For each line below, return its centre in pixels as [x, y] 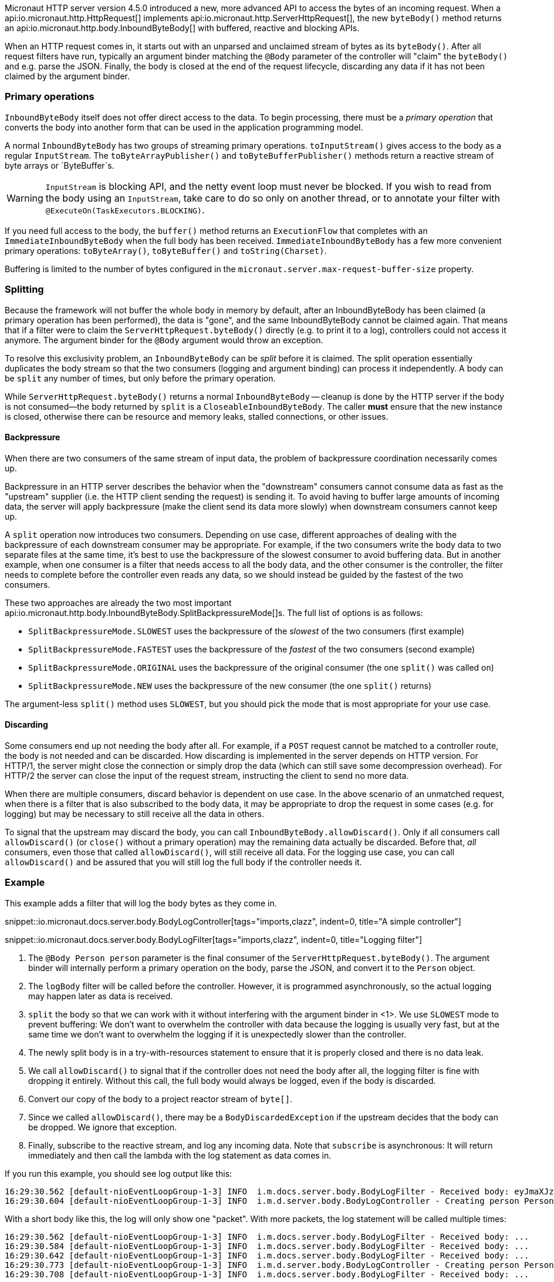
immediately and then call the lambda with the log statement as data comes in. [180, 1155]
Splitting [24, 289]
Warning [25, 198]
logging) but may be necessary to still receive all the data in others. [134, 814]
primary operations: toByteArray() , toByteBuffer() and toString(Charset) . [166, 250]
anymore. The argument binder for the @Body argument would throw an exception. [164, 340]
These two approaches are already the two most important [118, 602]
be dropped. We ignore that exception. [103, 1127]
